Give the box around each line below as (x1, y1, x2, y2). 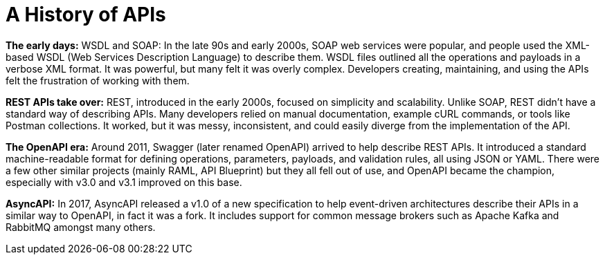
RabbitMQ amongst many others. (6, 221, 156, 233)
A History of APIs (6, 3, 166, 26)
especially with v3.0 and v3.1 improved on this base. (6, 176, 242, 188)
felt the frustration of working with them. (6, 74, 190, 86)
